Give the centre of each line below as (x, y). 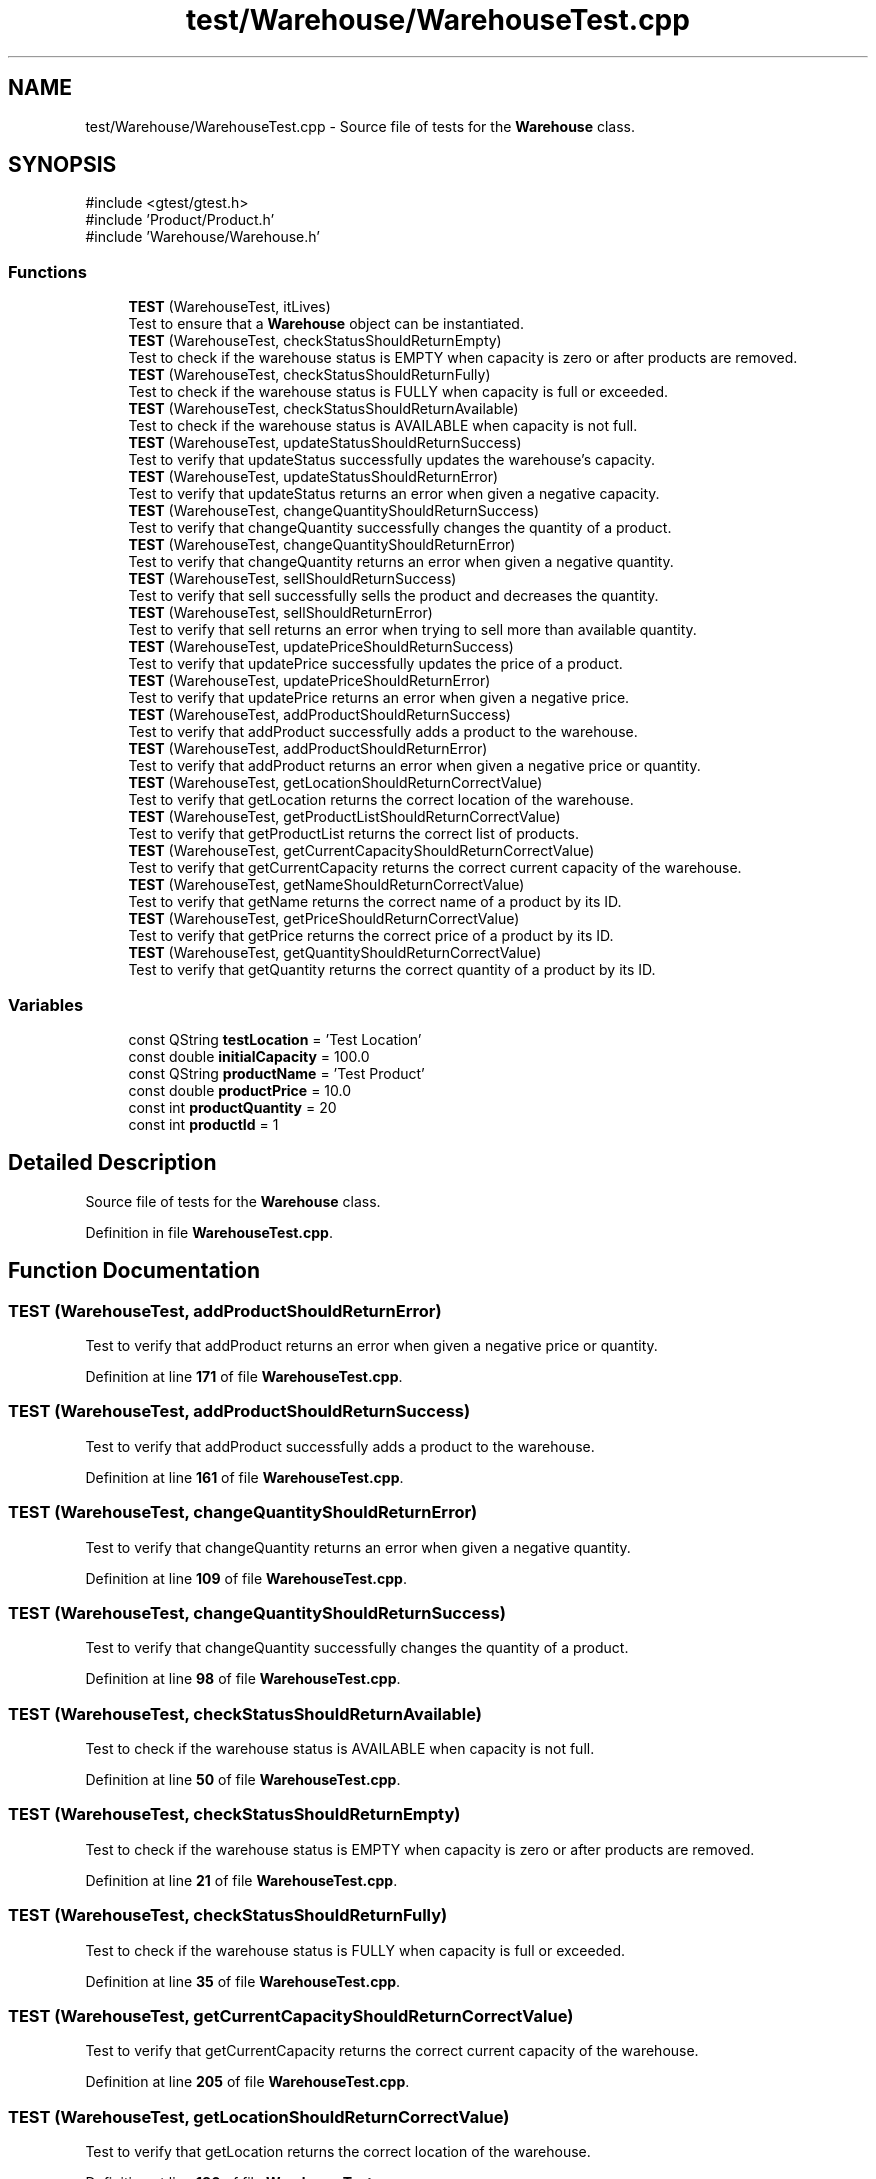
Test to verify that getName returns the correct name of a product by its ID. (375, 902)
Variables (46, 1004)
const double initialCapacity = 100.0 (249, 1056)
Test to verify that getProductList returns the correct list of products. (353, 834)
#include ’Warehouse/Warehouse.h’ (202, 237)
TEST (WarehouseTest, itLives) (229, 307)
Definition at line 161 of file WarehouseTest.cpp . (244, 1477)
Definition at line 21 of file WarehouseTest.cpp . (241, 1880)
